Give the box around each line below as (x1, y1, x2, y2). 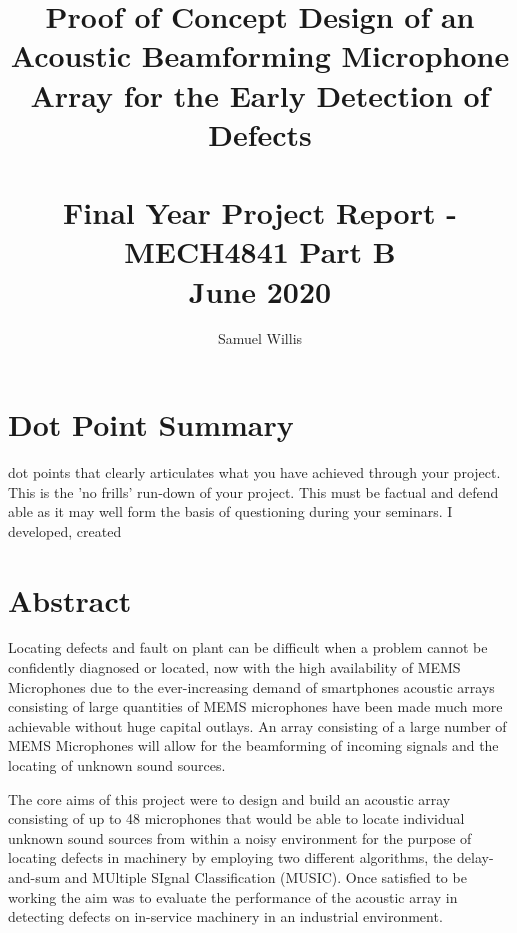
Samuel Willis (217, 328, 303, 349)
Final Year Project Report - (63, 192, 457, 233)
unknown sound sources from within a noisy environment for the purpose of (8, 827, 472, 848)
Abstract (8, 579, 132, 620)
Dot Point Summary (8, 404, 294, 445)
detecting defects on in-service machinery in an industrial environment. (8, 906, 443, 927)
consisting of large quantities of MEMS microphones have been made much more (8, 696, 503, 717)
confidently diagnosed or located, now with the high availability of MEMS (8, 657, 461, 678)
